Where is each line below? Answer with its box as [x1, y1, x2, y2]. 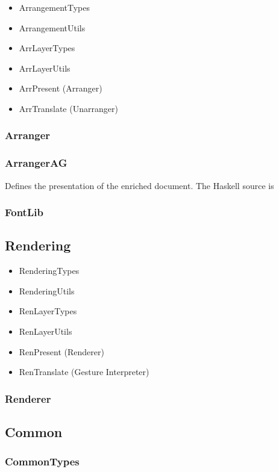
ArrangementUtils [19, 21, 86, 34]
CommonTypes [5, 454, 80, 469]
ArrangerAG [5, 155, 67, 170]
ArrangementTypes [19, 1, 90, 13]
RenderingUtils [19, 284, 75, 297]
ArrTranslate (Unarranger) [19, 102, 118, 114]
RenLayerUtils [19, 325, 72, 338]
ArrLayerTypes [19, 42, 75, 54]
